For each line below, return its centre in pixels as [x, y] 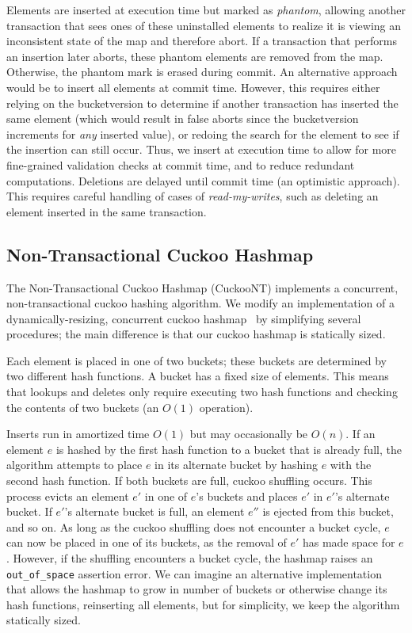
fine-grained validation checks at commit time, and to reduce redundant [181, 164]
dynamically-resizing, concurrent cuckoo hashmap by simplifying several [184, 318]
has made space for [349, 542]
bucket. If [29, 511]
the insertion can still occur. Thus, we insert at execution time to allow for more [202, 149]
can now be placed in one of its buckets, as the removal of [147, 542]
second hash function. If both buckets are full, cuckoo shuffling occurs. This [189, 480]
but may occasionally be [249, 434]
